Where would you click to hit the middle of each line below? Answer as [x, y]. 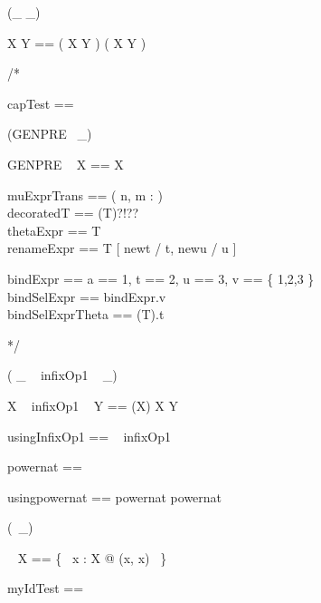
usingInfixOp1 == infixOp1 [89, 436]
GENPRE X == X [66, 164]
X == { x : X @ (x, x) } [92, 557]
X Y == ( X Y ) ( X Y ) [77, 42]
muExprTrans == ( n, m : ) [85, 195]
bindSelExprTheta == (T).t [86, 314]
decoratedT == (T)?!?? [73, 213]
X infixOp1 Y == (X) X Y [93, 405]
